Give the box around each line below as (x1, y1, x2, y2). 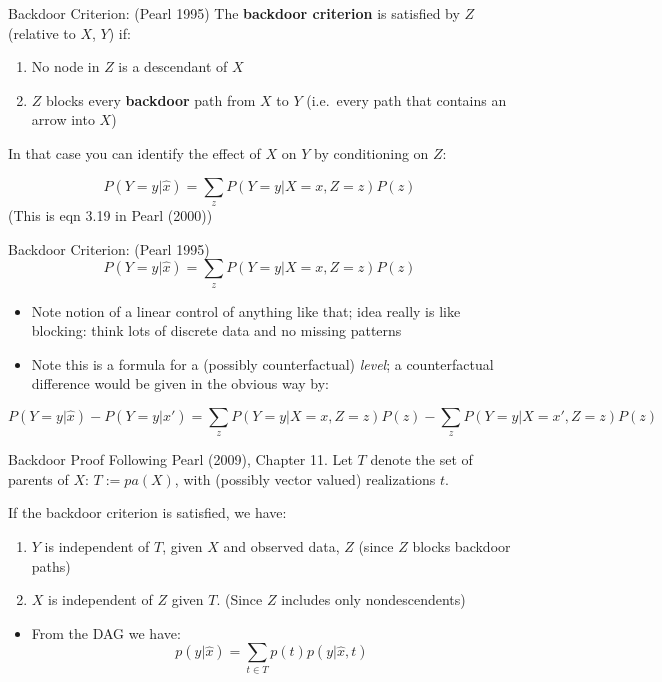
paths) (31, 555, 71, 576)
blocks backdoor (412, 536, 511, 557)
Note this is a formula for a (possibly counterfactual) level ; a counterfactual (31, 353, 494, 374)
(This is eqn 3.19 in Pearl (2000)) (8, 204, 213, 225)
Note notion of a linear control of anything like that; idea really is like (31, 300, 461, 321)
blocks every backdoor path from (46, 89, 256, 110)
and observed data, (223, 536, 340, 557)
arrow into (31, 109, 95, 130)
